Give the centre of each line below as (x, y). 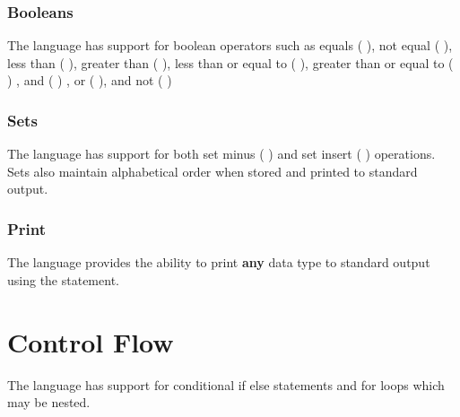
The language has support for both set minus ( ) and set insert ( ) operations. (221, 154)
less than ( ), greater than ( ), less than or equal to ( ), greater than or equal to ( (230, 62)
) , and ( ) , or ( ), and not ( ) (90, 80)
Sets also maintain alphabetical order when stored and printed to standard (213, 171)
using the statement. (63, 279)
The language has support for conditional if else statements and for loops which (226, 384)
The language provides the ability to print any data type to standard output (219, 262)
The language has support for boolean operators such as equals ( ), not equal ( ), (230, 45)
